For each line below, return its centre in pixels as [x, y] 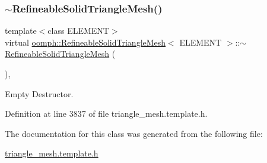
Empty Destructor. [39, 93]
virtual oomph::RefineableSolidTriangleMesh [85, 42]
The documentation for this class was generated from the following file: [134, 133]
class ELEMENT [78, 31]
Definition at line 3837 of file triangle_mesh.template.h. [106, 114]
